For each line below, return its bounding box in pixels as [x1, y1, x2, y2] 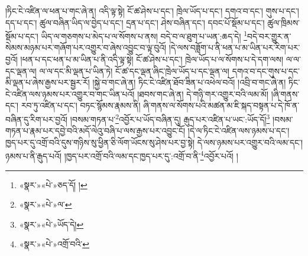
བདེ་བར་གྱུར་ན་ [247, 29, 291, 42]
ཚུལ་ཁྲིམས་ [267, 16, 300, 28]
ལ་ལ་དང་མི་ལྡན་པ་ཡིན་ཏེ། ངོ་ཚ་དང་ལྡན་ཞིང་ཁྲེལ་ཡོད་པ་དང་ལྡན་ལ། [39, 64, 230, 77]
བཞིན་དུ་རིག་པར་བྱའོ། [5, 113, 68, 125]
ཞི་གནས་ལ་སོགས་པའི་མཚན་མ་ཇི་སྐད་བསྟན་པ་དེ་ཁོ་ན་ [143, 99, 300, 111]
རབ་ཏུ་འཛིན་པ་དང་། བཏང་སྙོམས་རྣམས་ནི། [21, 99, 141, 111]
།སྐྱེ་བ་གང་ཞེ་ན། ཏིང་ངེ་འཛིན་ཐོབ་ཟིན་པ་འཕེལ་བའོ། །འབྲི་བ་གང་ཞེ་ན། [92, 76, 286, 88]
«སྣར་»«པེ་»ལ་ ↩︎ [19, 198, 72, 211]
